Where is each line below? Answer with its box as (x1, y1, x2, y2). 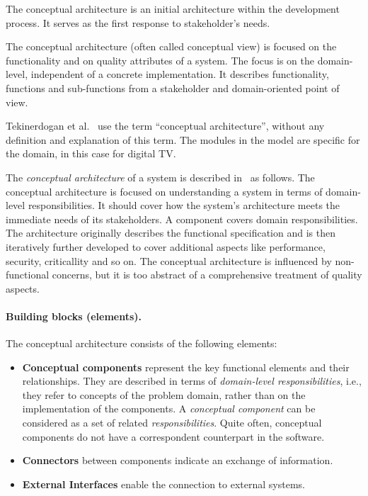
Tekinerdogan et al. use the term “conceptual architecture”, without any (6, 118, 325, 133)
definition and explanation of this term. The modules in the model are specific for (6, 132, 360, 147)
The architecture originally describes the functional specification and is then (6, 225, 335, 240)
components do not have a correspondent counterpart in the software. (22, 429, 325, 444)
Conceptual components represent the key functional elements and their (22, 359, 350, 374)
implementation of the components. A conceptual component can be (22, 401, 316, 416)
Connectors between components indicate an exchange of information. (22, 453, 333, 468)
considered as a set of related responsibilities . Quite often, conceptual (22, 415, 322, 430)
